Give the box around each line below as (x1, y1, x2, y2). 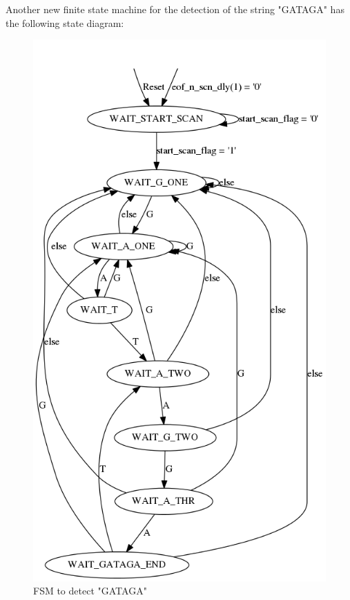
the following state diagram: (6, 15, 124, 30)
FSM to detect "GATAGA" (33, 583, 147, 598)
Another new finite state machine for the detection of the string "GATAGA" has (6, 2, 344, 16)
